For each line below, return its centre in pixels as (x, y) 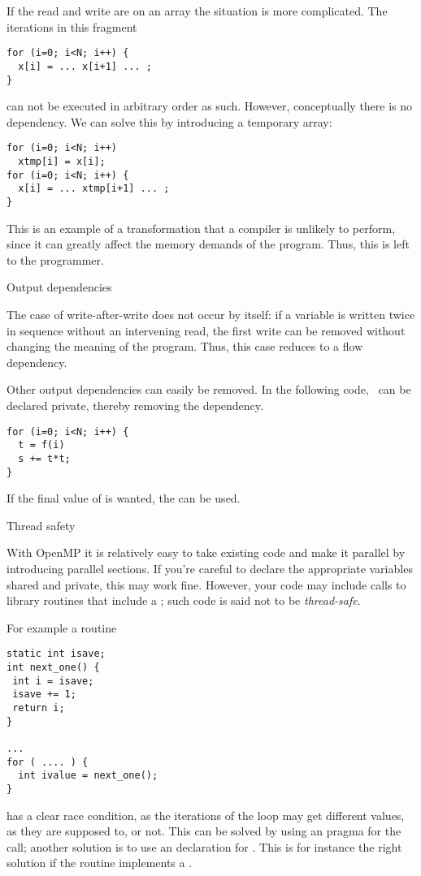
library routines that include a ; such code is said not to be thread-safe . (184, 600)
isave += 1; (44, 695)
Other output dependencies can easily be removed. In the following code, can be (209, 389)
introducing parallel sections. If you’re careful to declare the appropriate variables (210, 568)
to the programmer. (55, 259)
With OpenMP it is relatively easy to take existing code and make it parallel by (206, 552)
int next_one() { (53, 667)
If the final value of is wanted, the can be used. (124, 498)
